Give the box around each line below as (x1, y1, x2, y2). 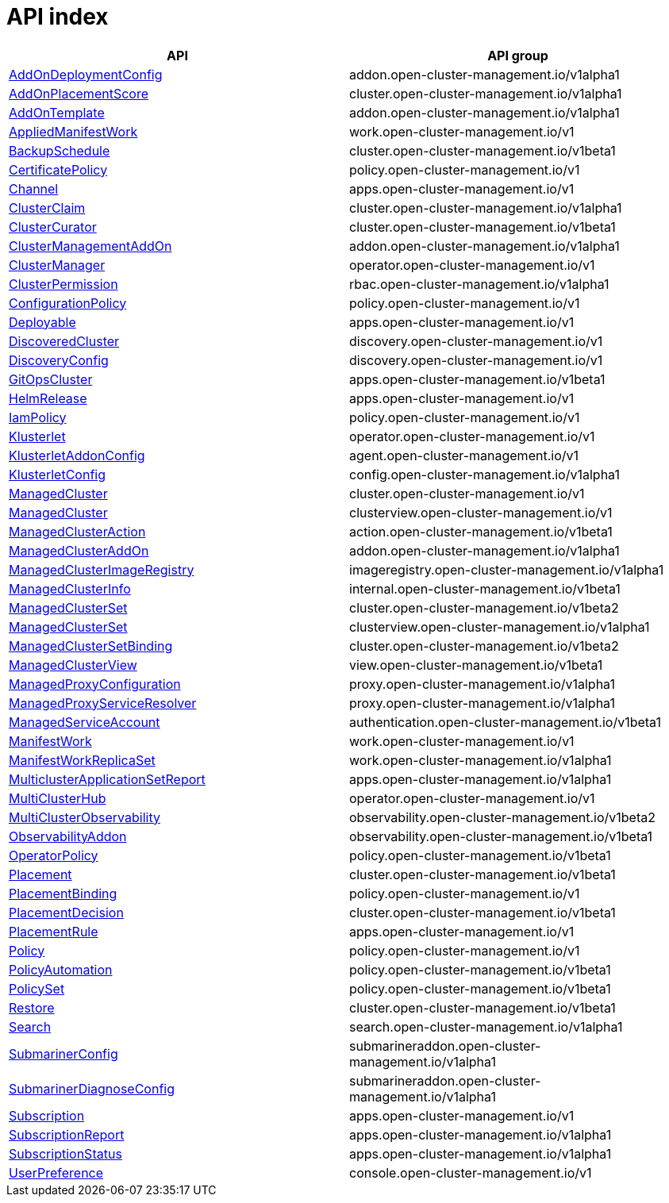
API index (6, 3, 109, 30)
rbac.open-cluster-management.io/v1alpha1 (349, 275, 609, 292)
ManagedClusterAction (9, 523, 146, 540)
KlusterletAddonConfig (9, 447, 145, 463)
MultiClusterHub (9, 790, 106, 806)
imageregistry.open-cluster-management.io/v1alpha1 (349, 561, 664, 578)
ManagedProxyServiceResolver (9, 694, 197, 711)
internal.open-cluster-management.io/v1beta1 (349, 580, 621, 597)
